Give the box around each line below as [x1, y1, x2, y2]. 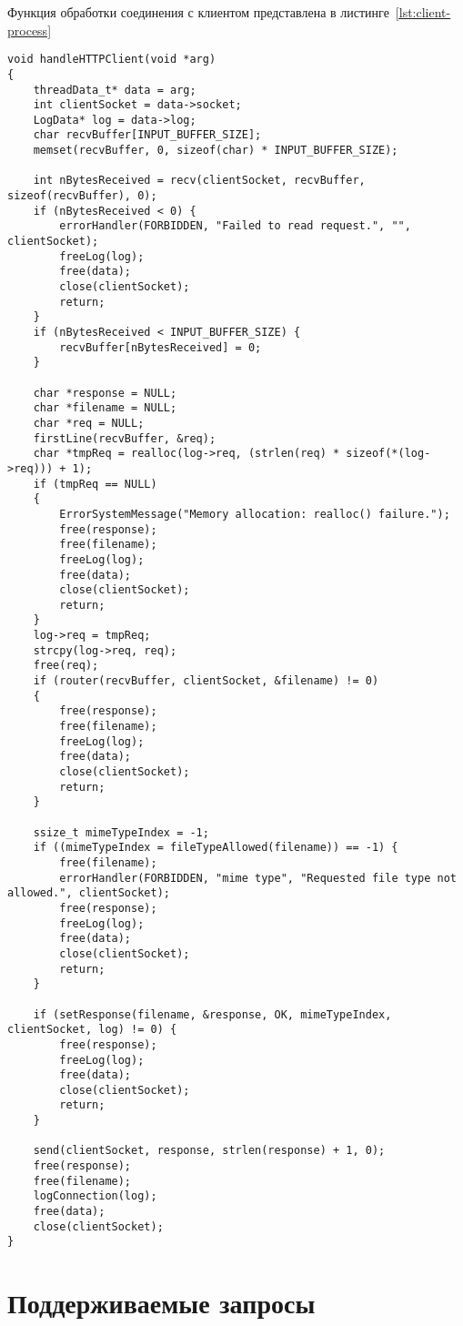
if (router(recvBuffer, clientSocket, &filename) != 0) [33, 674, 379, 688]
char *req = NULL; [33, 416, 145, 430]
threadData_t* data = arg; [33, 83, 196, 96]
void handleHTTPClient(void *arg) [7, 53, 216, 66]
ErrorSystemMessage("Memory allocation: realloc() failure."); [59, 507, 450, 521]
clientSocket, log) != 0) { [7, 1023, 177, 1037]
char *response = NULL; [33, 386, 177, 400]
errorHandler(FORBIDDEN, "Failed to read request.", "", [59, 219, 411, 233]
